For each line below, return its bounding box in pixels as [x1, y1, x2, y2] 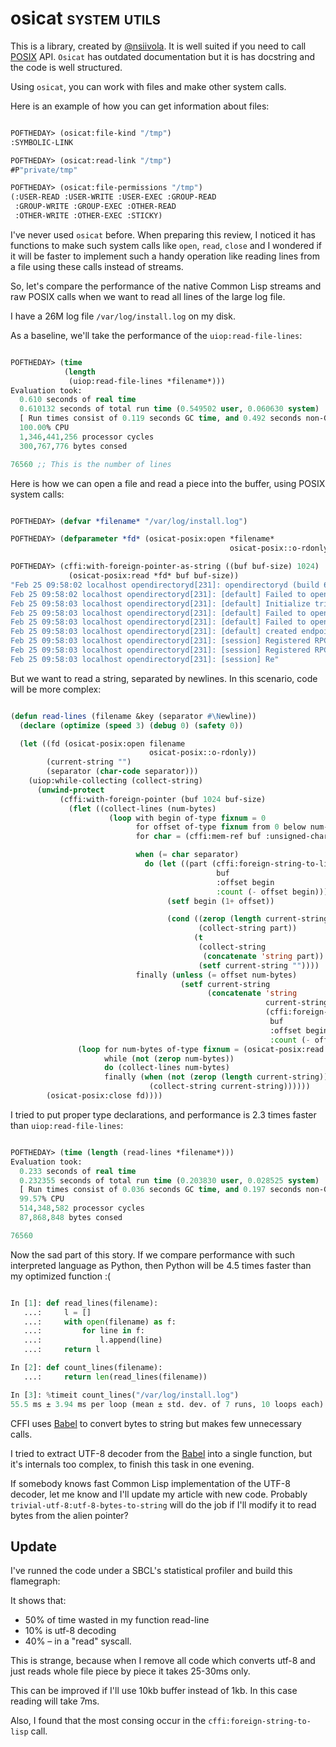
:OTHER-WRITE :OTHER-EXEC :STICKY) [14, 211, 163, 221]
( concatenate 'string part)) [202, 951, 325, 961]
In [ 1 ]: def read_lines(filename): [10, 1298, 159, 1308]
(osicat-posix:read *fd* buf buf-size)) [68, 571, 240, 581]
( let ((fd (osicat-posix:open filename [19, 738, 186, 749]
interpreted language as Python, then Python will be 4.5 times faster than [10, 1259, 312, 1271]
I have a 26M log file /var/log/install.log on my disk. [10, 310, 236, 322]
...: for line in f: [23, 1326, 145, 1336]
